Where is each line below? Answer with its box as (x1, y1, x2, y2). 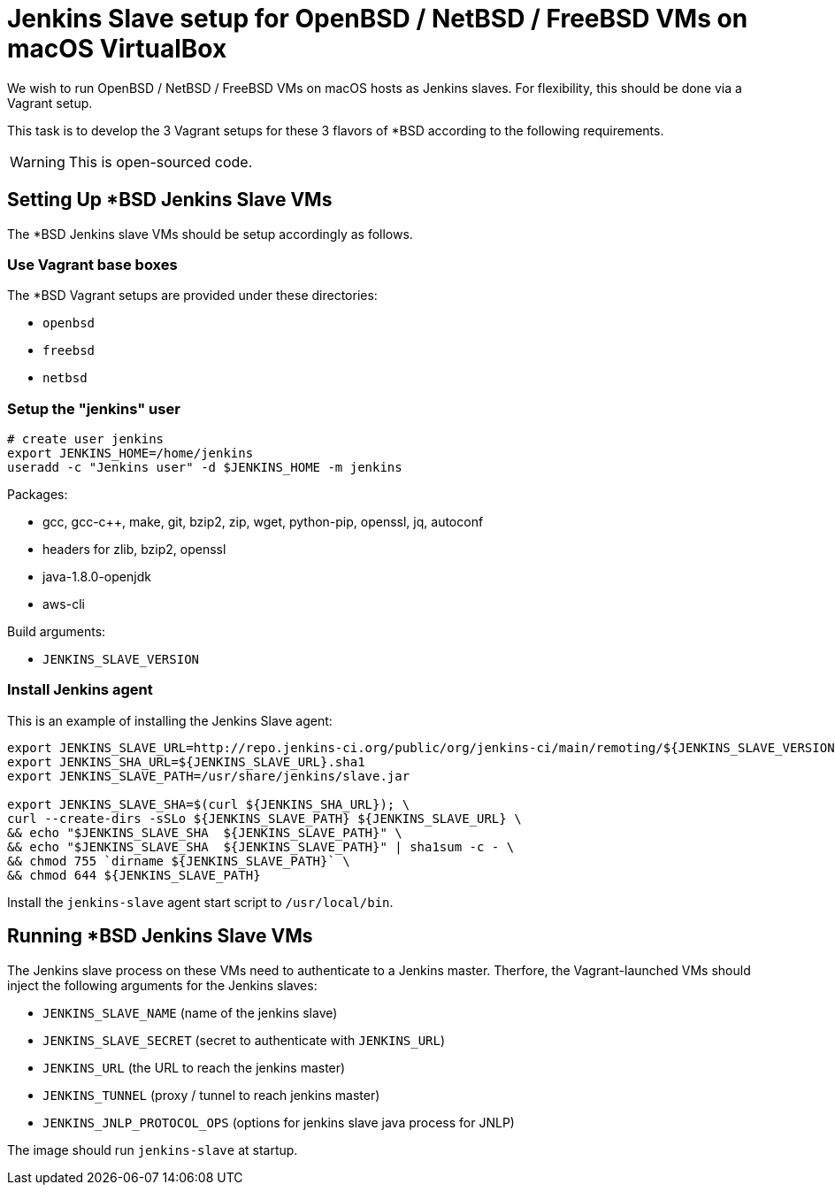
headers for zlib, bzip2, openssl (42, 542, 226, 558)
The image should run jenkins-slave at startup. (7, 1142, 298, 1157)
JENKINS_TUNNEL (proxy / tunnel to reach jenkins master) (42, 1087, 380, 1103)
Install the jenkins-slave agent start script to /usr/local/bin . (7, 894, 394, 910)
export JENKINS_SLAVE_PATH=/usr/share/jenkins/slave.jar (7, 768, 410, 783)
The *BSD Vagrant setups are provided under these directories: (7, 288, 378, 304)
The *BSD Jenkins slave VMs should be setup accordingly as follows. (7, 226, 413, 242)
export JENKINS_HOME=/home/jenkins (7, 446, 254, 461)
